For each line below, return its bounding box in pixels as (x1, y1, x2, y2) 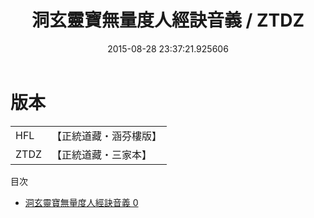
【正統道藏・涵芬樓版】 (51, 129, 163, 143)
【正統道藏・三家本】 (51, 147, 153, 161)
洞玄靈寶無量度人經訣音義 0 (24, 196, 139, 208)
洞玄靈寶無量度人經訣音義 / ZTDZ (31, 9, 305, 32)
